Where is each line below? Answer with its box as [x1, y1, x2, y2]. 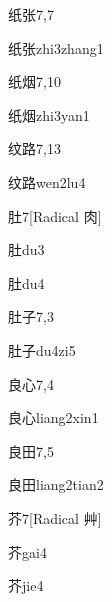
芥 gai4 [8, 541, 47, 562]
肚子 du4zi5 [8, 339, 76, 360]
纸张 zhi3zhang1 [8, 37, 104, 58]
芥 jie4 [8, 575, 44, 596]
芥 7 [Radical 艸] [8, 507, 102, 528]
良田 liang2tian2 [8, 474, 104, 495]
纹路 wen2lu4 [8, 171, 86, 192]
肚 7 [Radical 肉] [8, 205, 102, 226]
